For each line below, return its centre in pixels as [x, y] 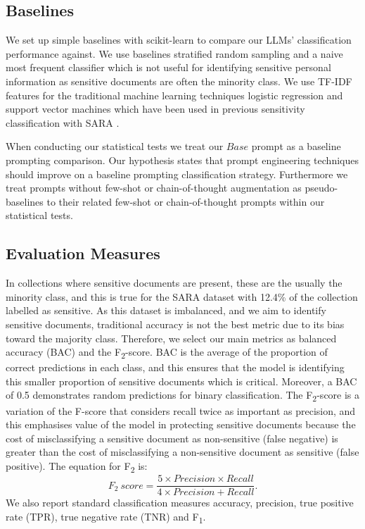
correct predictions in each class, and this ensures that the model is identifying [175, 367]
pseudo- [321, 188]
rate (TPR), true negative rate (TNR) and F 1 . [106, 517]
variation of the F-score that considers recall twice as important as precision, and [181, 410]
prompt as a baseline [296, 146]
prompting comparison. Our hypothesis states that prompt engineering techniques [182, 160]
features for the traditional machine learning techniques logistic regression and [174, 95]
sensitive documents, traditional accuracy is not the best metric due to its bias [175, 324]
